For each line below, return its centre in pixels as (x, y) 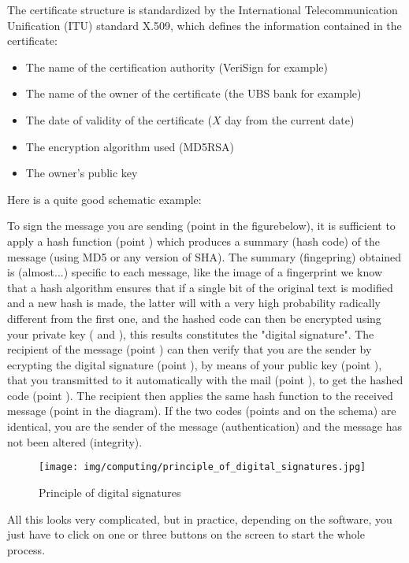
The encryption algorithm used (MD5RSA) (130, 146)
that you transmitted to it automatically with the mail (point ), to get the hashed (205, 380)
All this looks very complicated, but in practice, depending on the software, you (200, 519)
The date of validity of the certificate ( (119, 119)
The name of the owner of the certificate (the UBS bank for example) (193, 93)
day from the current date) (290, 119)
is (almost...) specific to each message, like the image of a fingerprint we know (195, 272)
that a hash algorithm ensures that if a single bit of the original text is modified (200, 287)
